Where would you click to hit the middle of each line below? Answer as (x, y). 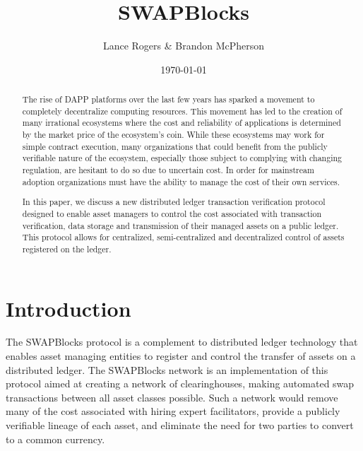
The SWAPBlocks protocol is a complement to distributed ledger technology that (182, 342)
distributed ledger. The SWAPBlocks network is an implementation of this (167, 369)
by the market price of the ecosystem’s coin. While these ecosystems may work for (173, 135)
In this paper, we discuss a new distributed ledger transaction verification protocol (174, 202)
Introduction (69, 308)
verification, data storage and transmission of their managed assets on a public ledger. (180, 225)
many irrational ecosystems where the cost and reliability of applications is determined (181, 123)
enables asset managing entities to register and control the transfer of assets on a (181, 356)
